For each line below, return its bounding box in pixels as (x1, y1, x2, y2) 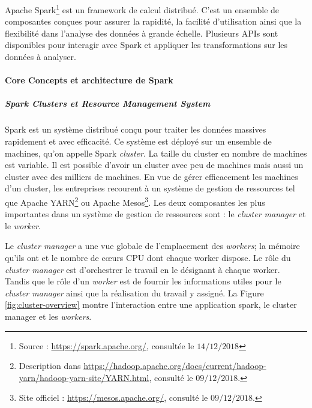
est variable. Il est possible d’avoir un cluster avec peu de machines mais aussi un (5, 158, 304, 171)
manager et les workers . (5, 310, 92, 322)
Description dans (19, 359, 81, 372)
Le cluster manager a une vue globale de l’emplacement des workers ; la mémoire (5, 239, 300, 252)
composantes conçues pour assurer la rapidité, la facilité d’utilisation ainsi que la (5, 15, 302, 28)
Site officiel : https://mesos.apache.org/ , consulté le (19, 391, 208, 404)
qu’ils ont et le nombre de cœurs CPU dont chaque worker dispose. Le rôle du (5, 251, 291, 263)
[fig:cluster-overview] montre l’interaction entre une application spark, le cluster (5, 298, 297, 311)
